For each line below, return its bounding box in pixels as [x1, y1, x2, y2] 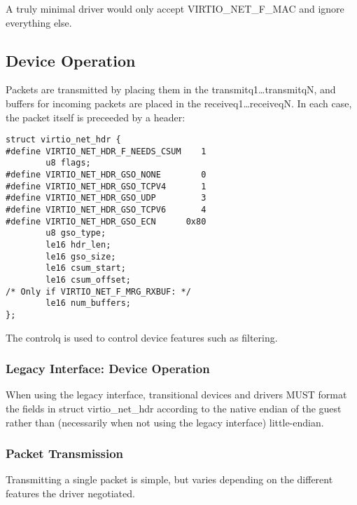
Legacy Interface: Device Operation [6, 360, 210, 377]
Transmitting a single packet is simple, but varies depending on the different [6, 472, 333, 487]
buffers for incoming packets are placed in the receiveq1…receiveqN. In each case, [6, 95, 352, 110]
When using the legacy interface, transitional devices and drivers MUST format [6, 387, 347, 402]
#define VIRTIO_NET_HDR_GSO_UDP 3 [6, 193, 206, 203]
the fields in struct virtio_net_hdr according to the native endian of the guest [6, 401, 342, 416]
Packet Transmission [6, 445, 124, 462]
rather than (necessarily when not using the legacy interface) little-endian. [6, 415, 324, 429]
